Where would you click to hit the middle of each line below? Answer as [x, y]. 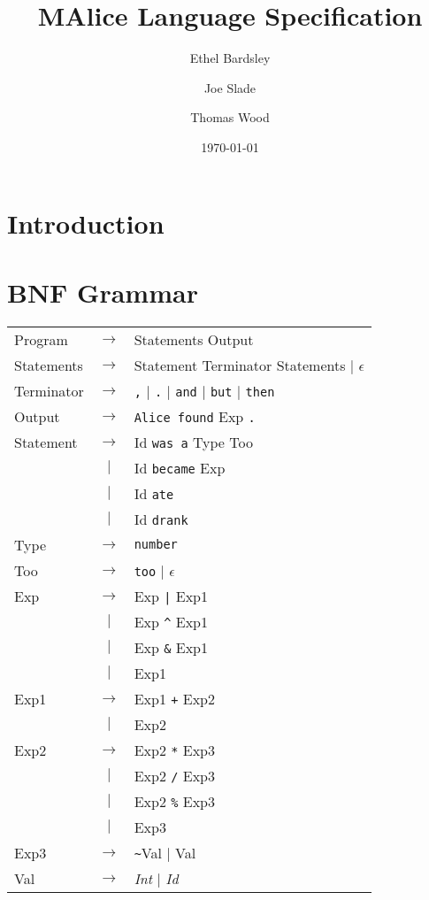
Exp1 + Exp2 [174, 698]
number [156, 545]
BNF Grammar [103, 292]
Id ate [154, 493]
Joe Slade [230, 87]
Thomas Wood [230, 117]
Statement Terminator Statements [240, 365]
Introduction [86, 223]
